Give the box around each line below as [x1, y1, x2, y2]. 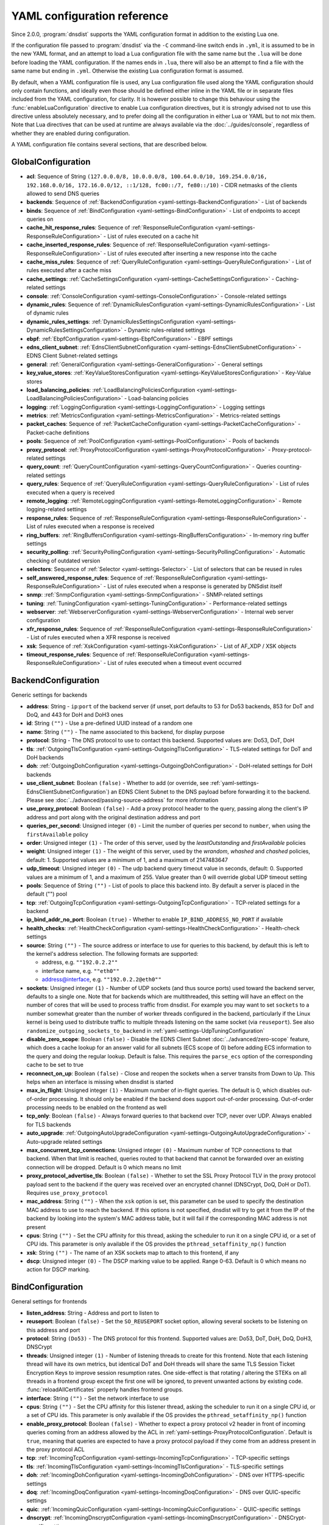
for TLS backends [26, 1121, 71, 1128]
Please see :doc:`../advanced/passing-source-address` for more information [26, 797, 219, 803]
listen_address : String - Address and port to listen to [26, 1309, 160, 1316]
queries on [26, 215, 54, 223]
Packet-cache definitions [26, 429, 90, 436]
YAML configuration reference [11, 9, 169, 23]
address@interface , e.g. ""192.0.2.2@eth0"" [41, 976, 161, 983]
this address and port [26, 1326, 80, 1333]
